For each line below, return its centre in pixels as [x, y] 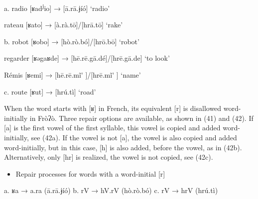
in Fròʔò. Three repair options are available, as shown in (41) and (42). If [141, 118]
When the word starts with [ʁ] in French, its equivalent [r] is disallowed [113, 108]
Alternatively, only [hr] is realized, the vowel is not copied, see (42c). [109, 157]
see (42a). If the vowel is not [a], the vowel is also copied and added [134, 137]
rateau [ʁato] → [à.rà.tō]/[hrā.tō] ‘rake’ [64, 25]
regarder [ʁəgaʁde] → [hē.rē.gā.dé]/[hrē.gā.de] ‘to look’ [87, 58]
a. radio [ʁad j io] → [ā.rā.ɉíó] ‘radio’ [57, 7]
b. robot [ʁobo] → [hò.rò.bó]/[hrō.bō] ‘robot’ [72, 41]
